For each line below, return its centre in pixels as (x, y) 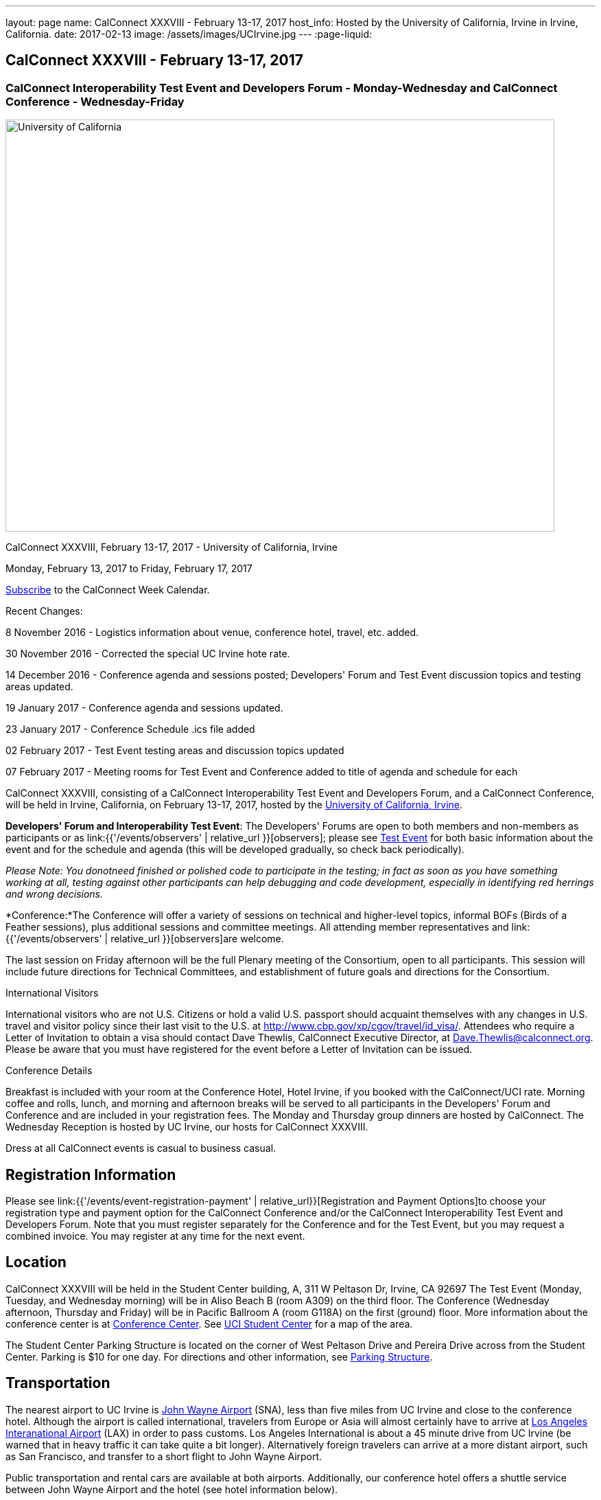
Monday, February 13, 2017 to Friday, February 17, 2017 (129, 569)
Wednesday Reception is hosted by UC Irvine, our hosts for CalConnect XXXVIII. (187, 1127)
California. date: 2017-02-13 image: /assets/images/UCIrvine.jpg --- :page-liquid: (189, 34)
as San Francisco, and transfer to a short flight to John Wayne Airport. (164, 1456)
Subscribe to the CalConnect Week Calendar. (108, 590)
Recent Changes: (44, 611)
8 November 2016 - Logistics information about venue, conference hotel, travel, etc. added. (212, 633)
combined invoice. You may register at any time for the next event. (155, 1236)
